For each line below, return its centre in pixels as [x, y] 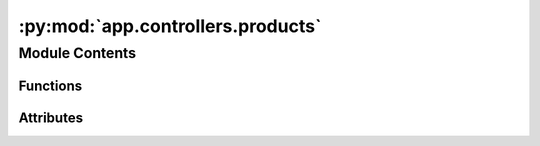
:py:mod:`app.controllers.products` [170, 26]
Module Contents [77, 53]
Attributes [51, 117]
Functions [50, 85]
